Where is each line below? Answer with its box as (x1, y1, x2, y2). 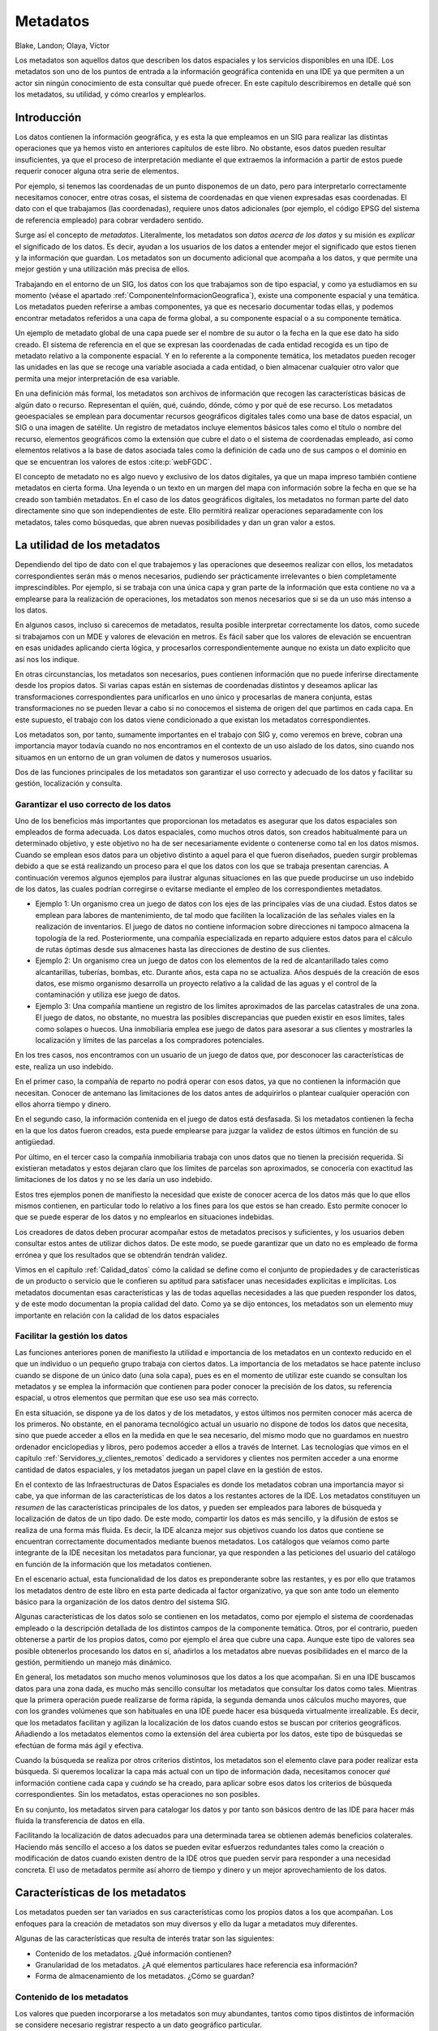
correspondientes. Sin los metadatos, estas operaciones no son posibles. (15, 1790, 260, 1799)
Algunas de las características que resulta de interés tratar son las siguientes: (15, 1934, 275, 1943)
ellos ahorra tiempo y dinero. (15, 1099, 111, 1109)
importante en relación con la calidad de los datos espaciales (15, 1310, 220, 1320)
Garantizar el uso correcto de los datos (15, 799, 172, 810)
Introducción (15, 110, 82, 124)
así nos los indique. (15, 654, 80, 664)
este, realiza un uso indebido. (15, 1061, 114, 1072)
